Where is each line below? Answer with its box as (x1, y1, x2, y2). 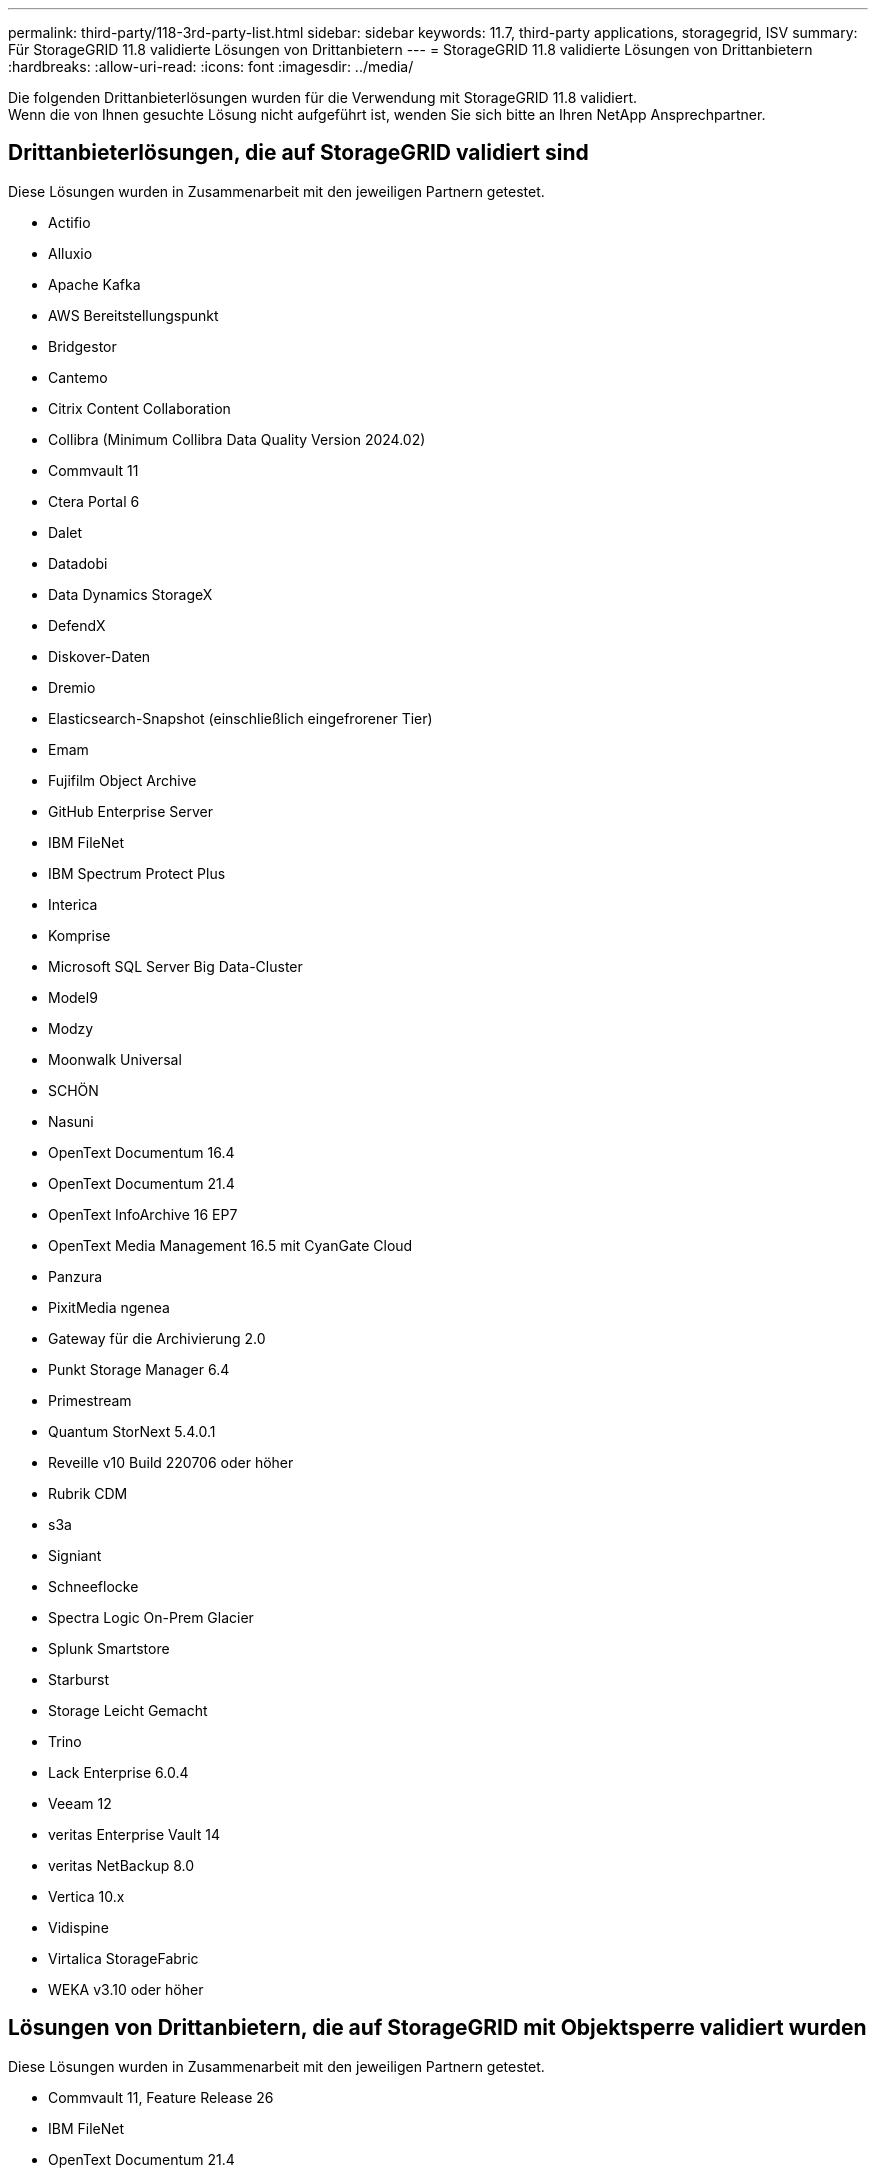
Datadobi (48, 554, 108, 572)
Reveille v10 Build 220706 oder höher (48, 1453, 294, 1471)
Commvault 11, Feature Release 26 (48, 2088, 274, 2106)
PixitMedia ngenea (48, 1298, 170, 1316)
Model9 (48, 988, 98, 1006)
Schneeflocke (48, 1577, 139, 1595)
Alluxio (48, 244, 93, 262)
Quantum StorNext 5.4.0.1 (48, 1422, 216, 1440)
